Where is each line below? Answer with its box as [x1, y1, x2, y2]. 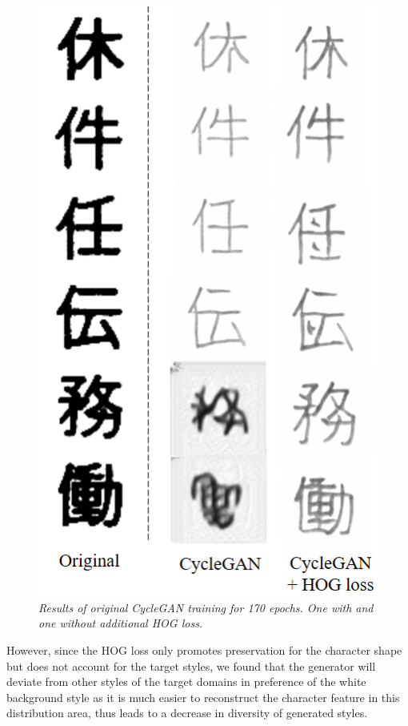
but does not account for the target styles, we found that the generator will [6, 657, 376, 674]
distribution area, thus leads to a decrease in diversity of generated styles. [6, 704, 368, 721]
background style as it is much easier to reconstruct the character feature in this [6, 688, 400, 705]
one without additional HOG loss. [38, 615, 203, 631]
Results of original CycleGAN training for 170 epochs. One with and [38, 599, 374, 615]
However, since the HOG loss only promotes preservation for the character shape [6, 642, 402, 659]
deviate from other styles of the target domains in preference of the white [6, 673, 366, 690]
